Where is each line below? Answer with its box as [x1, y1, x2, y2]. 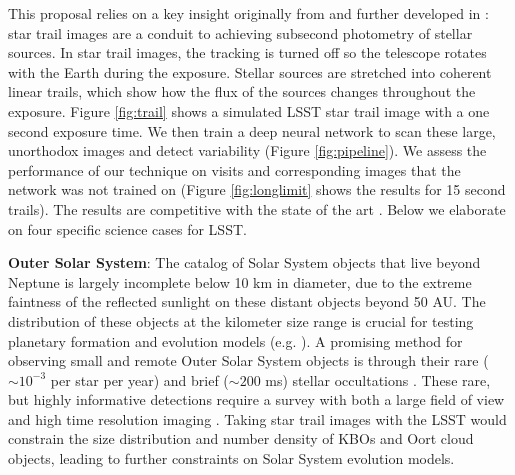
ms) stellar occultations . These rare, [265, 369, 491, 390]
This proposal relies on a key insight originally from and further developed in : [8, 3, 489, 23]
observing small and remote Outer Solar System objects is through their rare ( [8, 350, 489, 371]
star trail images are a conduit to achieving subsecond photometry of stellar [8, 22, 473, 43]
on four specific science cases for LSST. [8, 218, 247, 239]
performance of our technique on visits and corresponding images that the [8, 159, 461, 180]
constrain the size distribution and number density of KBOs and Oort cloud [8, 428, 474, 449]
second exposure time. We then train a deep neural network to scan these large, [8, 120, 496, 141]
